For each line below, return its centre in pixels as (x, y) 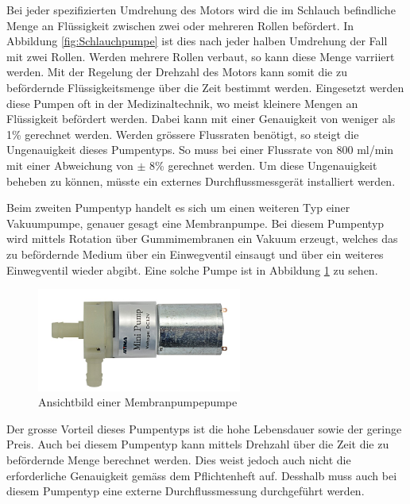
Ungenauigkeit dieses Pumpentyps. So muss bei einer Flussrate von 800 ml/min (200, 150)
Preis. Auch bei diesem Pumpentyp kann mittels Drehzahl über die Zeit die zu (198, 444)
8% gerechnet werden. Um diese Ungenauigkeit (263, 165)
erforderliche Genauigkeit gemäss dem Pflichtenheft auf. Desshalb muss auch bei (202, 475)
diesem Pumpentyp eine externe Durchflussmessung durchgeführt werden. (186, 491)
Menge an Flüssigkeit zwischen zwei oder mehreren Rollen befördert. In (180, 25)
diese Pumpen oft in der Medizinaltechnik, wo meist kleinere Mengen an (182, 103)
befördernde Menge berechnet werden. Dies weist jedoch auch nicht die (179, 460)
